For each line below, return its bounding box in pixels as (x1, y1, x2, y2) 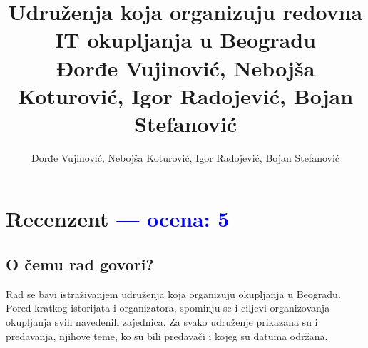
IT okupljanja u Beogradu (55, 25, 316, 54)
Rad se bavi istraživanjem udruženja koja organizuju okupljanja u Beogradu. (6, 286, 341, 301)
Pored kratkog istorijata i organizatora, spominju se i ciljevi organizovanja (6, 300, 330, 315)
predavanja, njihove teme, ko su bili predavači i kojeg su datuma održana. (6, 328, 328, 343)
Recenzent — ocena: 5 (6, 204, 230, 233)
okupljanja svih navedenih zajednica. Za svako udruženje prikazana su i (6, 314, 318, 329)
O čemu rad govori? (6, 253, 154, 275)
